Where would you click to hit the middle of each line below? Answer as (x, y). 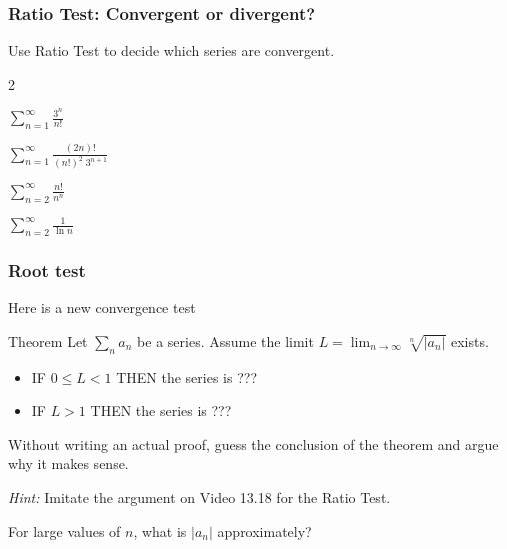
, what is (160, 530)
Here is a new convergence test (102, 307)
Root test (47, 270)
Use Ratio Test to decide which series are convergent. (171, 50)
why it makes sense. (68, 463)
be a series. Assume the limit (225, 340)
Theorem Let (48, 340)
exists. (470, 340)
